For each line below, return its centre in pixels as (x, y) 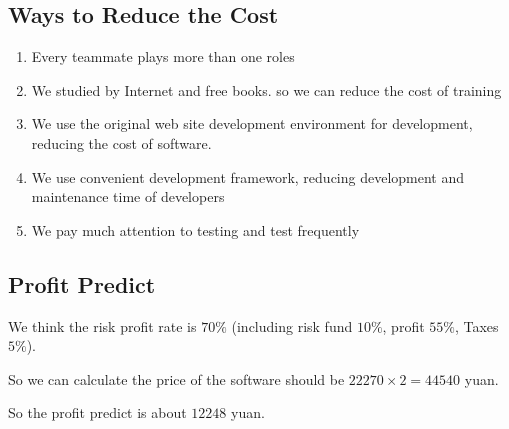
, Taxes (476, 325)
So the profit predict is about (97, 412)
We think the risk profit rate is (102, 325)
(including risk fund (292, 325)
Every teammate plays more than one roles (163, 56)
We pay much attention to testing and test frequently (195, 229)
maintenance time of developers (128, 196)
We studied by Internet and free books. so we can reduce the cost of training (266, 89)
